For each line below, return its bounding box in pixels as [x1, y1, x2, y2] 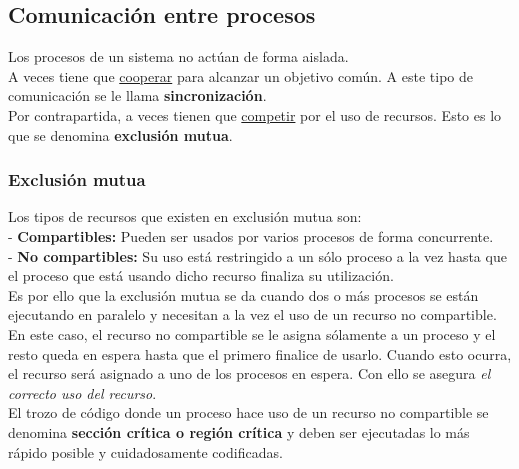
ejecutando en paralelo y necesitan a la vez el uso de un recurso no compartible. [8, 304, 497, 325]
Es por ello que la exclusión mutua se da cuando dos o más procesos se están [8, 284, 479, 305]
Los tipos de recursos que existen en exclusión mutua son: [8, 206, 362, 227]
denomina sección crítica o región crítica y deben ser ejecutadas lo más [8, 421, 470, 442]
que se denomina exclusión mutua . [8, 124, 233, 145]
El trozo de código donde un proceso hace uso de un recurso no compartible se [8, 402, 489, 423]
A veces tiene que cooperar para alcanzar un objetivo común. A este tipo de [8, 65, 474, 86]
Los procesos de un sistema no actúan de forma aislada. [8, 46, 349, 67]
